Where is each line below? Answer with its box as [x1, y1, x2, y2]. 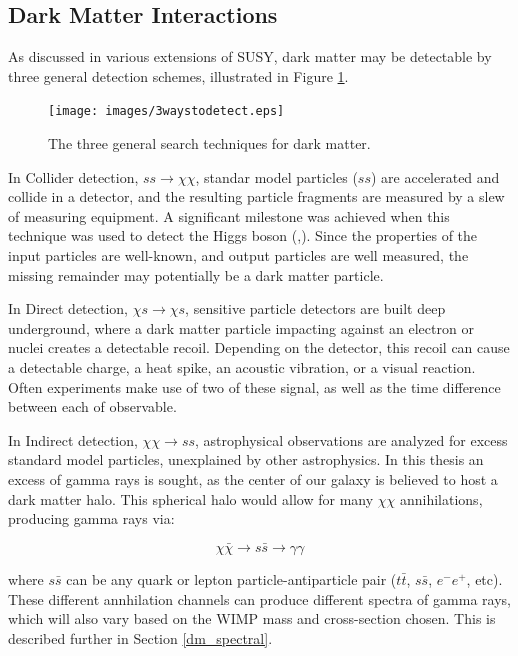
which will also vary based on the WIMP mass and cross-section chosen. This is [8, 608, 496, 629]
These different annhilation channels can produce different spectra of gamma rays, [8, 588, 511, 609]
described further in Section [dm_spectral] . [8, 627, 273, 648]
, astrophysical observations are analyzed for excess [195, 429, 508, 450]
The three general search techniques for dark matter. [48, 133, 371, 154]
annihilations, [399, 488, 483, 509]
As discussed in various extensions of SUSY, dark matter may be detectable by [8, 46, 492, 67]
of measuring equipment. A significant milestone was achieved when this [8, 205, 450, 226]
